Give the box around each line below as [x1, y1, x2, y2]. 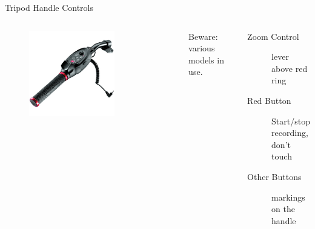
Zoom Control [247, 30, 299, 42]
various [188, 42, 215, 54]
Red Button [247, 94, 291, 106]
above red [271, 62, 308, 74]
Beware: [188, 30, 218, 42]
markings [271, 190, 305, 203]
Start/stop [271, 114, 310, 127]
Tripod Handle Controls [5, 1, 94, 13]
